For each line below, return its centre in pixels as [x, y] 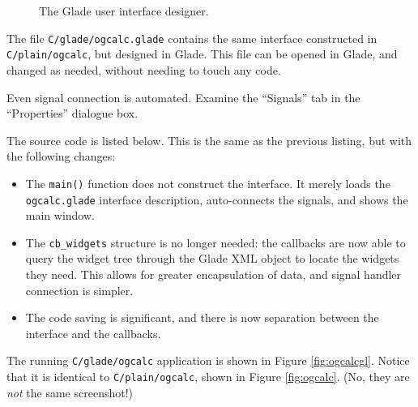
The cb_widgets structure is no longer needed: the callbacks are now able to [215, 242]
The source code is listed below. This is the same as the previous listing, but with [209, 140]
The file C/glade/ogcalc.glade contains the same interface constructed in [192, 38]
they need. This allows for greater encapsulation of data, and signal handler [213, 274]
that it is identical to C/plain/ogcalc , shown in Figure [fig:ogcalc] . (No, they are [208, 377]
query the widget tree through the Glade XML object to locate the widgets [212, 258]
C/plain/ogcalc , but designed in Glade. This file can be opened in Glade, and [202, 54]
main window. [60, 215]
